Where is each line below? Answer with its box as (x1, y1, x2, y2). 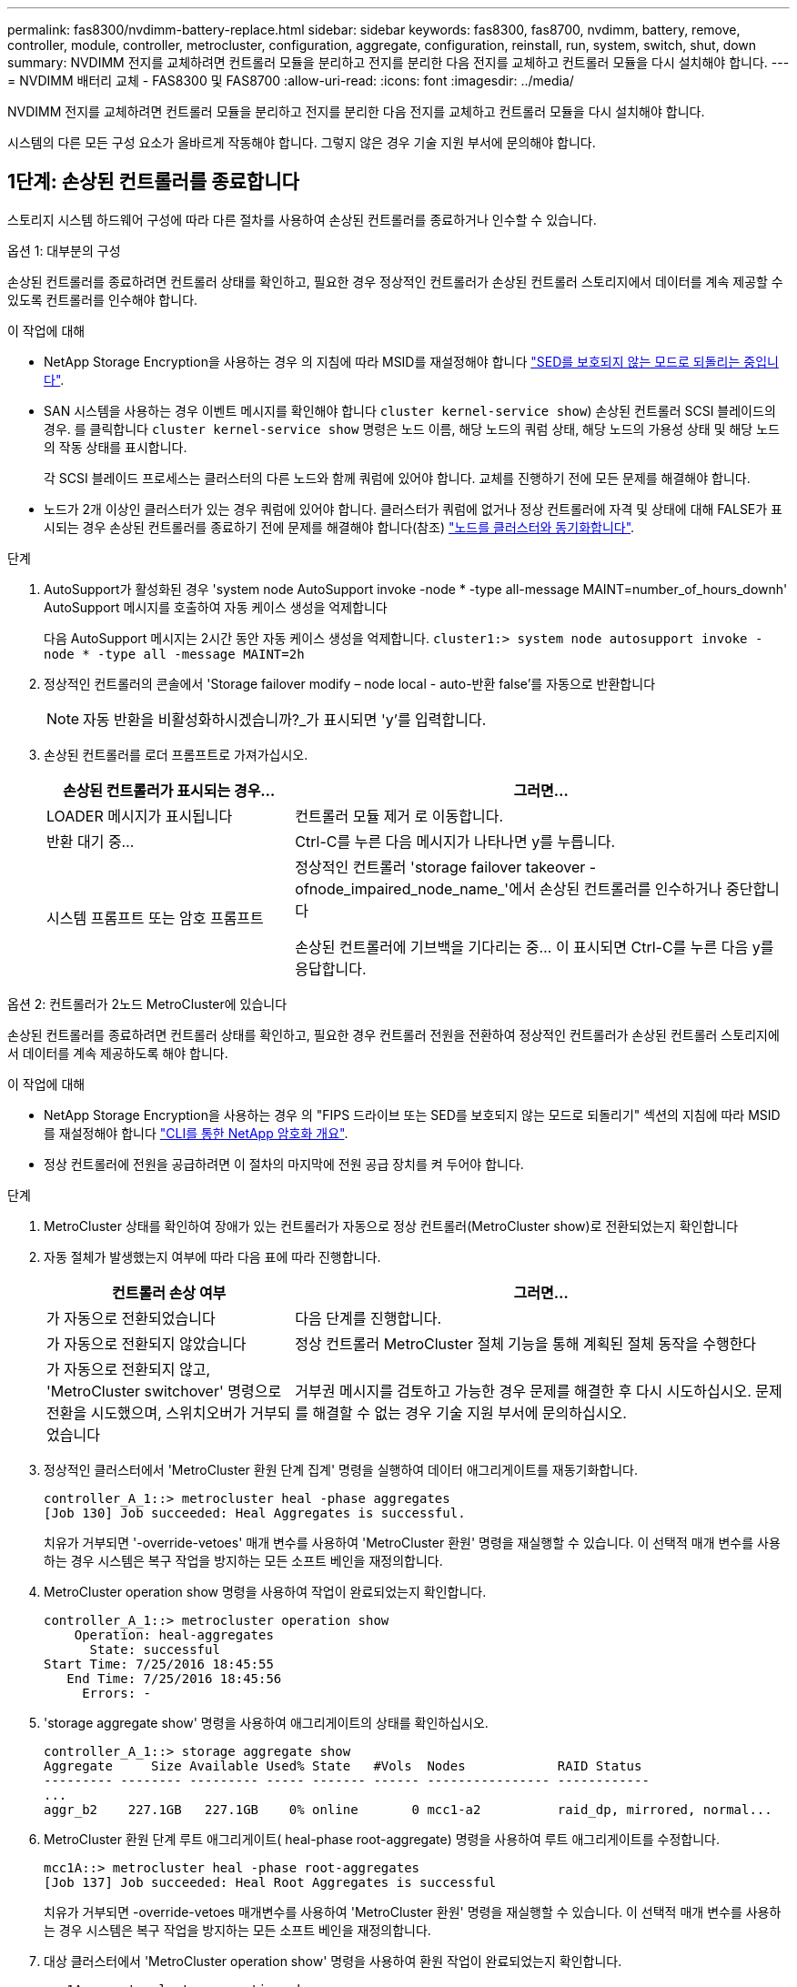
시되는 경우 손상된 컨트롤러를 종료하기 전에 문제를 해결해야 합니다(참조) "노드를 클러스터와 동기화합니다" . (44, 519, 635, 535)
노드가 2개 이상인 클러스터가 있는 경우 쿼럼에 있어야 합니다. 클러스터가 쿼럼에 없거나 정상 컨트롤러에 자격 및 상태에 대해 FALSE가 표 (44, 500, 782, 517)
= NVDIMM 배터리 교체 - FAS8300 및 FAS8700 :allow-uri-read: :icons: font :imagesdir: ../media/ (7, 73, 574, 88)
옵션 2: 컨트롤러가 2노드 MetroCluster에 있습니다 (7, 995, 288, 1012)
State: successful (89, 1641, 220, 1657)
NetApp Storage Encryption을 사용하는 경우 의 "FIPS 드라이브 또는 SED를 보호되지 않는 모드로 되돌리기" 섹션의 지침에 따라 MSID (44, 1106, 781, 1123)
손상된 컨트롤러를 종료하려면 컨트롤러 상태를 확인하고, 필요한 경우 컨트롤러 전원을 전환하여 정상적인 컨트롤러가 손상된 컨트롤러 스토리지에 (7, 1026, 780, 1043)
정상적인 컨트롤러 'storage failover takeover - (295, 857, 597, 876)
